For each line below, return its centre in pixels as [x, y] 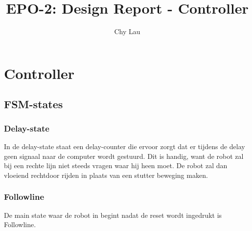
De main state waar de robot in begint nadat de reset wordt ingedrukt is [113, 215]
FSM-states [34, 104]
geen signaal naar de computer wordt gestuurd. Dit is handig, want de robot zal [124, 156]
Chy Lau [127, 31]
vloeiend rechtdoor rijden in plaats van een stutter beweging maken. [106, 175]
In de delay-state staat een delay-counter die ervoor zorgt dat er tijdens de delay [125, 146]
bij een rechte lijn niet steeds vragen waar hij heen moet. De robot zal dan [116, 165]
